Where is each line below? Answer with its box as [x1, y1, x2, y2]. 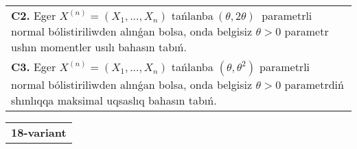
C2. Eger [11, 8, 56, 23]
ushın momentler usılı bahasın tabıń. [11, 39, 187, 55]
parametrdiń [284, 77, 344, 92]
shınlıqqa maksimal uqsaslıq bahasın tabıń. [11, 92, 217, 108]
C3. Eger [11, 59, 56, 74]
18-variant [11, 124, 67, 140]
